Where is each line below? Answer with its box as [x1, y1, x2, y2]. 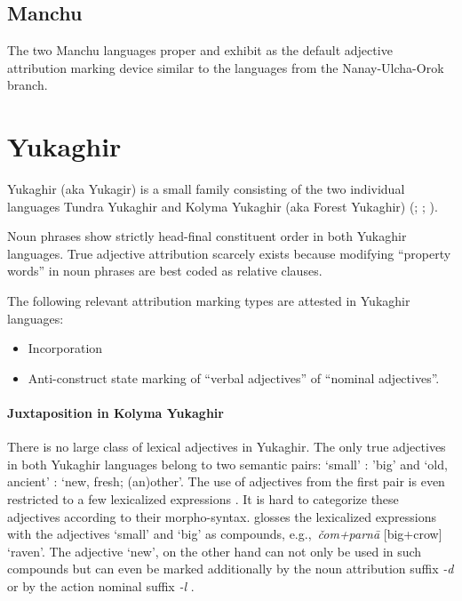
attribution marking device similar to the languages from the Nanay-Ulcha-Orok [7, 58, 444, 76]
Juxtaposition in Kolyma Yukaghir [7, 404, 224, 422]
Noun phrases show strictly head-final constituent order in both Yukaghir [7, 227, 407, 245]
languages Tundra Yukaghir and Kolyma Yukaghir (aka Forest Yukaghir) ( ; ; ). [7, 196, 438, 215]
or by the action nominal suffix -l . [7, 577, 195, 595]
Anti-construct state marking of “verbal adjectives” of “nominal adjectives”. [28, 368, 440, 387]
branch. [7, 76, 48, 94]
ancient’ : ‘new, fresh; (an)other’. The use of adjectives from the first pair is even [7, 472, 445, 491]
